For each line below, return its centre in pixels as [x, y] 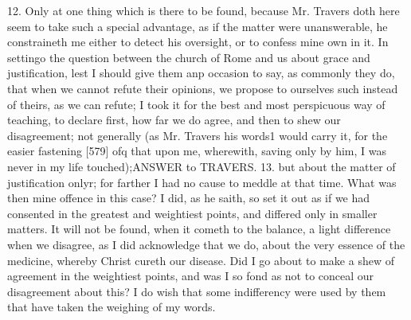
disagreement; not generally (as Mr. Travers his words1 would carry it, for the [198, 135]
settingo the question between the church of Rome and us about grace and [189, 57]
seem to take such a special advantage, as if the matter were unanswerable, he [198, 26]
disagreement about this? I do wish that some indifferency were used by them [197, 291]
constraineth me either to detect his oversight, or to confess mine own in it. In [198, 42]
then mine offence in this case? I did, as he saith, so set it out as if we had [189, 198]
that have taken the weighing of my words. [112, 307]
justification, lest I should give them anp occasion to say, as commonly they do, [201, 73]
